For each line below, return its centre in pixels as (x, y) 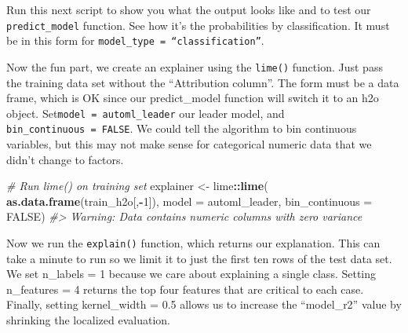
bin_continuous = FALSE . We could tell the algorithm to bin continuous (182, 128)
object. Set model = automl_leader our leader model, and (146, 113)
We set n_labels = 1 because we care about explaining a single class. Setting (191, 274)
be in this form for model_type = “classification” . (135, 40)
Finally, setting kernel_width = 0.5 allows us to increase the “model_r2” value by (204, 304)
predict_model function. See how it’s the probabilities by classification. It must (198, 25)
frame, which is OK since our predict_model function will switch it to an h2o (193, 98)
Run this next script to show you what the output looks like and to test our (189, 9)
